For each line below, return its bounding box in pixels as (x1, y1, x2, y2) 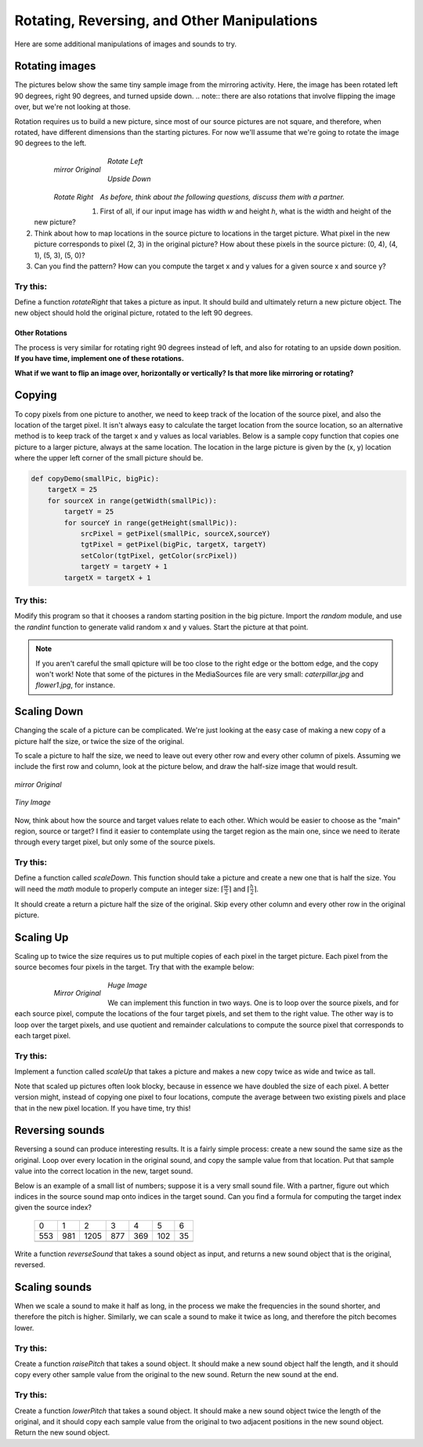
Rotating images (14, 60, 96, 73)
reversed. (14, 1260, 46, 1270)
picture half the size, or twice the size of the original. (14, 736, 184, 745)
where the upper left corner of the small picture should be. (14, 454, 204, 463)
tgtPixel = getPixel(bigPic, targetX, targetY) (80, 540, 267, 549)
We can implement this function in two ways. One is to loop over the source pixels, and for (107, 998, 399, 1008)
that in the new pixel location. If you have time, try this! (14, 1103, 191, 1113)
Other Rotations (14, 328, 68, 337)
